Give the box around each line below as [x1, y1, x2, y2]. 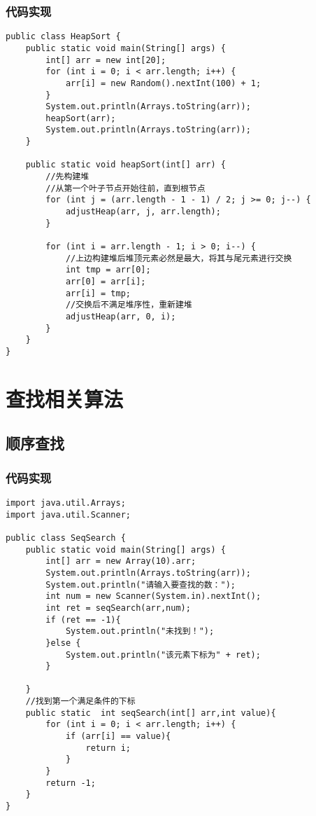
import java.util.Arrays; [6, 497, 126, 508]
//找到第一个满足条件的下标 [25, 696, 136, 707]
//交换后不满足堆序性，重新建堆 [65, 300, 192, 310]
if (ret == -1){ [45, 614, 121, 625]
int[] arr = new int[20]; [45, 55, 166, 65]
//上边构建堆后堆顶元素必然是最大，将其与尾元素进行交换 [65, 253, 292, 263]
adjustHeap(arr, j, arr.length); [65, 207, 221, 217]
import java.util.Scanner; [6, 509, 131, 520]
